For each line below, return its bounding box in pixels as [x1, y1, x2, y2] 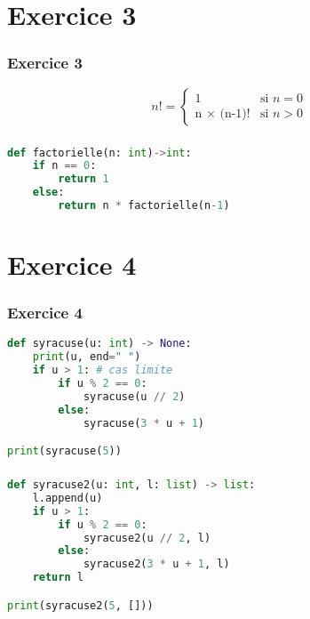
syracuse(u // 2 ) [83, 390, 186, 403]
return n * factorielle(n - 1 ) [58, 199, 230, 213]
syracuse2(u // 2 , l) [83, 531, 211, 544]
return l [32, 571, 83, 584]
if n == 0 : [32, 159, 97, 173]
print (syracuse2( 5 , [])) [7, 599, 154, 612]
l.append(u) [32, 491, 103, 504]
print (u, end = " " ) [32, 350, 141, 364]
